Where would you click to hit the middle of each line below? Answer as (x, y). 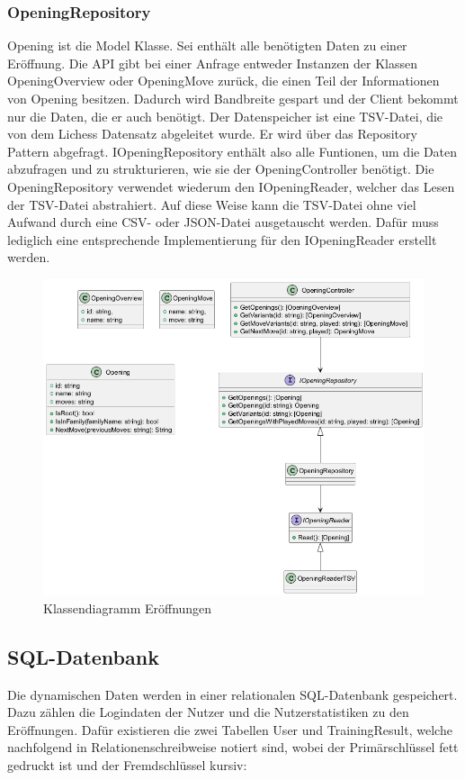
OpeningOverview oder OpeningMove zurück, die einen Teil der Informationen (224, 81)
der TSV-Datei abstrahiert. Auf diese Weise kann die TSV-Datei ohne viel (212, 204)
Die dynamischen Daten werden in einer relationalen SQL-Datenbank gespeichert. (232, 694)
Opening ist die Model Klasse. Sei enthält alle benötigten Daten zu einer (207, 45)
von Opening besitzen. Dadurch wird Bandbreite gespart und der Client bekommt (233, 98)
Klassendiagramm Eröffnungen (128, 608)
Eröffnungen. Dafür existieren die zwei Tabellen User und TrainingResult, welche (230, 729)
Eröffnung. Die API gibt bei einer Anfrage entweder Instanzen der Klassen (213, 63)
